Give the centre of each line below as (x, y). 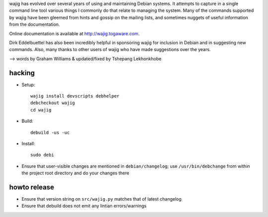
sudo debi (42, 155)
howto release (32, 187)
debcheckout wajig (53, 103)
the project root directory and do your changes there (75, 173)
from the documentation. (34, 24)
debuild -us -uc (50, 132)
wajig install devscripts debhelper (75, 96)
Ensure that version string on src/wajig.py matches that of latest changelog (101, 199)
